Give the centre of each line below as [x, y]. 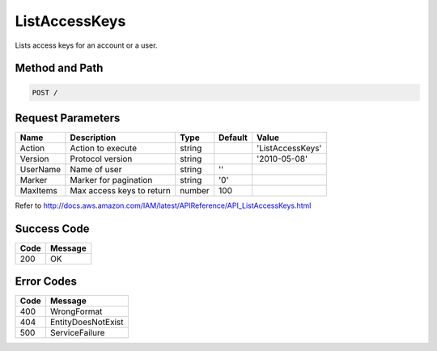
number [194, 191]
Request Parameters [68, 118]
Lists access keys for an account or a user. [86, 45]
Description [93, 137]
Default [233, 137]
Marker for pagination [111, 180]
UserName [40, 170]
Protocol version [101, 159]
